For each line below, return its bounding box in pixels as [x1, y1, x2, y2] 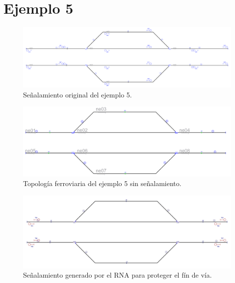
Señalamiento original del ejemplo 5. [23, 89, 132, 99]
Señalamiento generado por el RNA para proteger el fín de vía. [23, 270, 212, 280]
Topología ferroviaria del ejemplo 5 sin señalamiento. [23, 178, 182, 188]
